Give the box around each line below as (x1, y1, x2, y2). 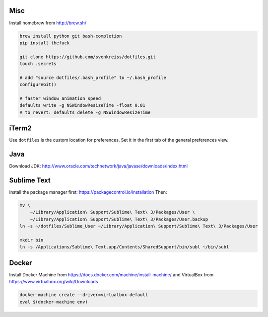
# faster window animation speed (19, 96, 101, 101)
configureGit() (19, 82, 57, 87)
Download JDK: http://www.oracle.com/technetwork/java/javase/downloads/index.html (9, 163, 188, 169)
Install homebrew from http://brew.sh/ (9, 20, 87, 26)
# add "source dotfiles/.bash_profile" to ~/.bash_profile (19, 75, 166, 80)
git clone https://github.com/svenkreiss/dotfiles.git (19, 54, 156, 60)
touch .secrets (19, 61, 57, 67)
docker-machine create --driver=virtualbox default (19, 292, 148, 298)
